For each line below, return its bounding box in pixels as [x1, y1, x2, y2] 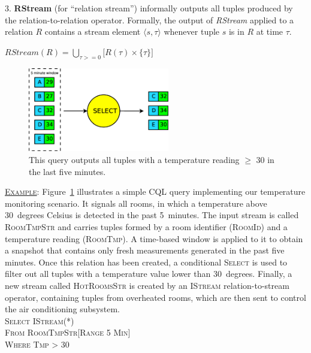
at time [256, 25, 283, 38]
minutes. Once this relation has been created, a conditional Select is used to [5, 255, 288, 268]
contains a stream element [44, 25, 141, 38]
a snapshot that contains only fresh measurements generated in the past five [5, 244, 285, 257]
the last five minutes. [29, 165, 106, 177]
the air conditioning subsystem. [5, 303, 120, 315]
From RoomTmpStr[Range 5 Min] [5, 326, 131, 339]
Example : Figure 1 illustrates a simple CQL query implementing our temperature [5, 185, 306, 198]
